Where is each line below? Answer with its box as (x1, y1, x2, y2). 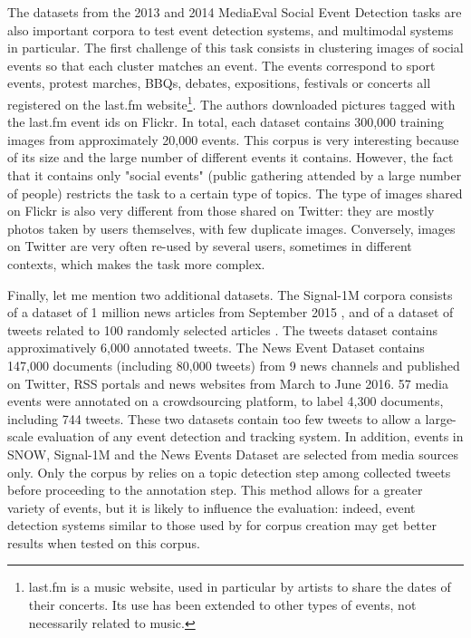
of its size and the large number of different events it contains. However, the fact (7, 148, 454, 167)
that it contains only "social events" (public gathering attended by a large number (7, 166, 462, 184)
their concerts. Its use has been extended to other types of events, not (28, 595, 417, 614)
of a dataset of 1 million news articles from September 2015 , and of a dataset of (7, 303, 454, 322)
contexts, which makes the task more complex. (7, 254, 265, 273)
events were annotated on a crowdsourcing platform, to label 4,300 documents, (7, 391, 444, 411)
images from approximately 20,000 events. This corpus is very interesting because (7, 130, 459, 149)
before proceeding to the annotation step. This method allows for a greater (7, 480, 423, 499)
